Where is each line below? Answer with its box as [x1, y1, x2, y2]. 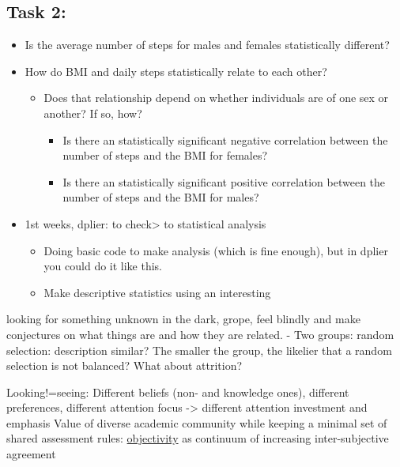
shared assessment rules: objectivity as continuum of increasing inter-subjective [6, 430, 389, 446]
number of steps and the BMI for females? [62, 147, 268, 164]
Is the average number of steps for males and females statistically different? [25, 36, 390, 53]
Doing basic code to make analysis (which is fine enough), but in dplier [43, 242, 388, 258]
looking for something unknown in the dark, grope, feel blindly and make [6, 311, 360, 327]
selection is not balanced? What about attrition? [6, 357, 243, 374]
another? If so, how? [43, 104, 142, 121]
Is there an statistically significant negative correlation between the [62, 131, 388, 148]
